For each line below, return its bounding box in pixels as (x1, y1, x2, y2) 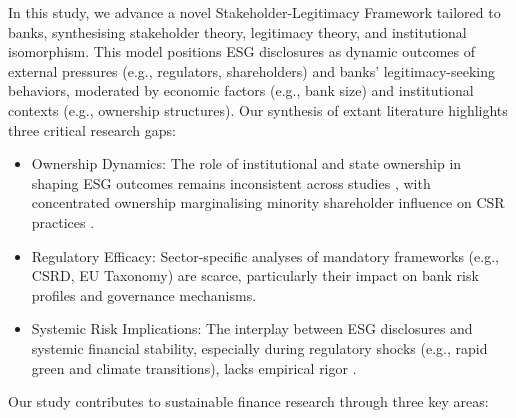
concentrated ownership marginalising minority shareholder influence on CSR (31, 192, 505, 213)
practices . (31, 211, 95, 232)
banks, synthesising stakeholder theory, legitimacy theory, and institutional (8, 21, 467, 42)
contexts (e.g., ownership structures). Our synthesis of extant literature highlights (8, 99, 508, 120)
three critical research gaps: (8, 119, 176, 140)
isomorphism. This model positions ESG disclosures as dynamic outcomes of (8, 41, 476, 62)
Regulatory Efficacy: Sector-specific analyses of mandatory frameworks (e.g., (31, 245, 499, 266)
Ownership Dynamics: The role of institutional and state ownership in (31, 153, 462, 174)
